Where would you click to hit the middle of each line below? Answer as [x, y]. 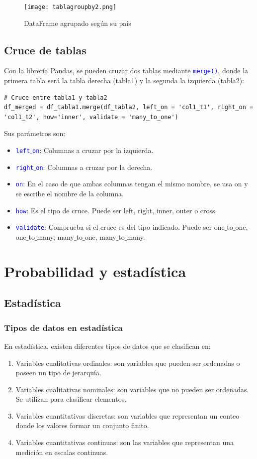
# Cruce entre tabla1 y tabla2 [56, 97]
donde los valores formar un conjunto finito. [82, 425]
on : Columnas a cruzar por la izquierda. [93, 150]
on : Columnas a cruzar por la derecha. [94, 167]
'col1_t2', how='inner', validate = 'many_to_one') [91, 117]
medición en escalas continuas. [62, 452]
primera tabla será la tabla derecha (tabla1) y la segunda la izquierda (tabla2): [124, 80]
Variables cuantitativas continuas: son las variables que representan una [125, 442]
